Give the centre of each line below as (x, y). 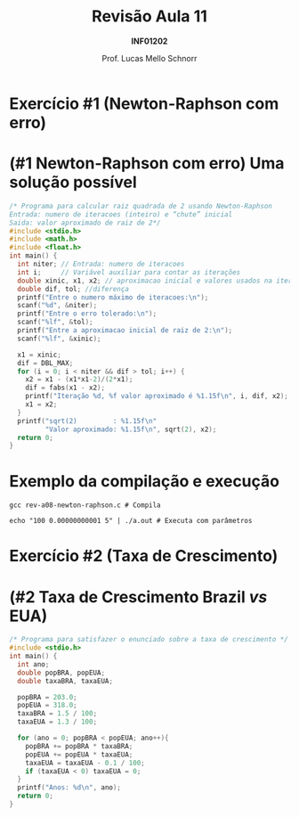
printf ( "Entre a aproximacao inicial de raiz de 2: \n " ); (125, 331)
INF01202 (149, 41)
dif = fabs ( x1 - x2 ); (65, 388)
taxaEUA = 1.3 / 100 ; (57, 722)
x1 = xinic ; (40, 355)
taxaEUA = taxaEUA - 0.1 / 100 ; (85, 763)
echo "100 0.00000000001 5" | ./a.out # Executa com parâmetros (131, 521)
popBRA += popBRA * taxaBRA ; (79, 746)
